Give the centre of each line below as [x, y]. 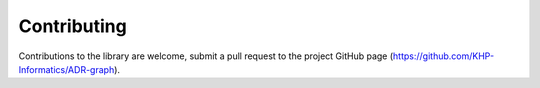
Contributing [72, 26]
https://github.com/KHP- [443, 56]
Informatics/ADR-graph [66, 69]
